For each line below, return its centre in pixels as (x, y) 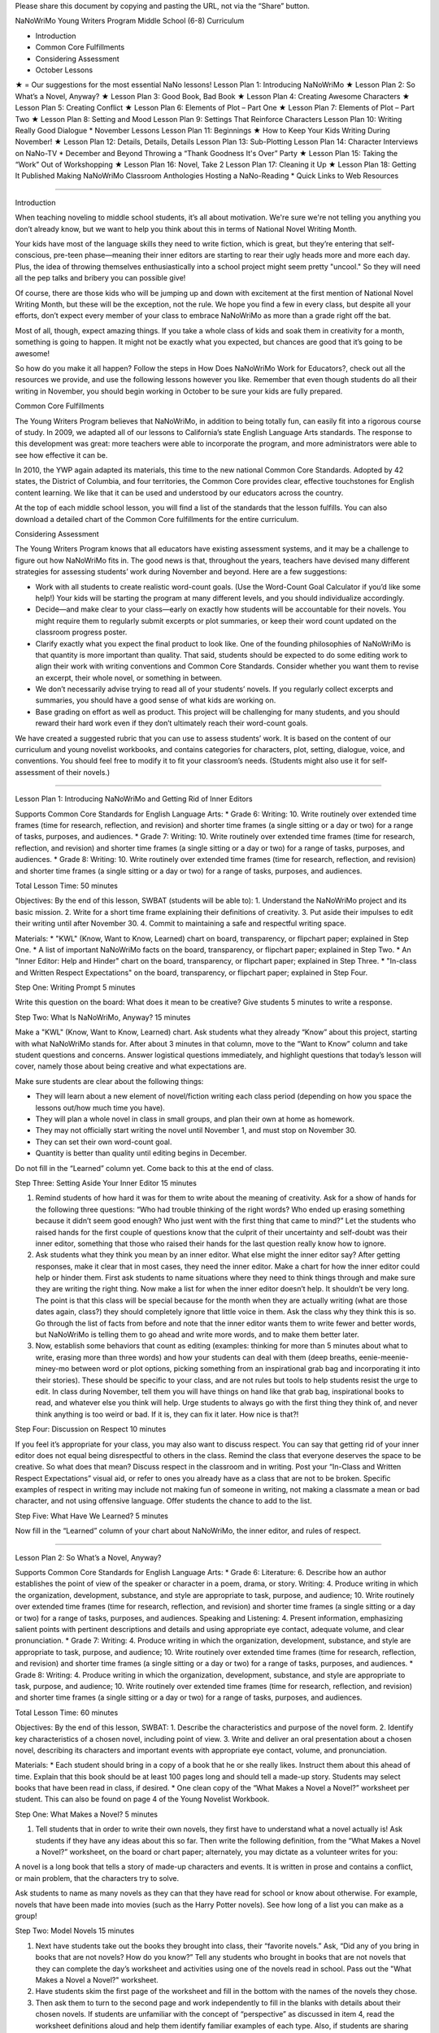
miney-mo (52, 1369)
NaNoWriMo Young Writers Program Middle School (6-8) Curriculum (130, 21)
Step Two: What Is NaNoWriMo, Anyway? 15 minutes (103, 1017)
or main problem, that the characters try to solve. (97, 1878)
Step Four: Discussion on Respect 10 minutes (91, 1429)
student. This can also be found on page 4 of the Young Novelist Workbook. (142, 1799)
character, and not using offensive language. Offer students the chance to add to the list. (163, 1501)
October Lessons (64, 70)
